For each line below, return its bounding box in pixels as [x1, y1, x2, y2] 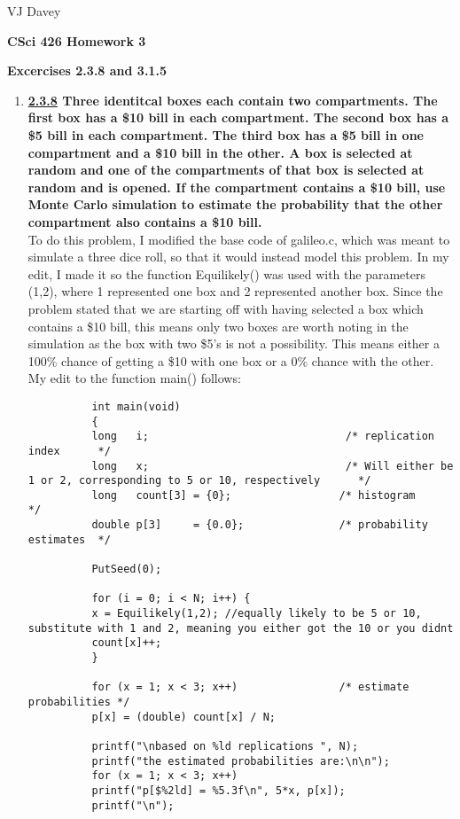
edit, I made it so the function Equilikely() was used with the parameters [27, 264, 425, 283]
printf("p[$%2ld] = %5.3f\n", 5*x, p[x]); [91, 784, 346, 797]
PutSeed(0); [91, 563, 162, 576]
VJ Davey [7, 2, 61, 19]
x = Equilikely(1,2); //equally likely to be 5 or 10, [91, 607, 422, 620]
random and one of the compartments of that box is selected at [27, 160, 425, 179]
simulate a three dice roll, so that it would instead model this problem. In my [27, 247, 449, 266]
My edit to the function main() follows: [27, 369, 241, 387]
